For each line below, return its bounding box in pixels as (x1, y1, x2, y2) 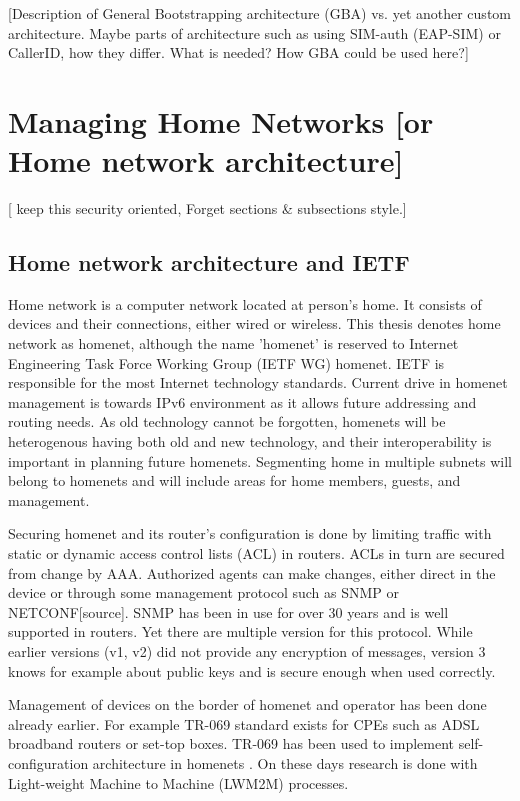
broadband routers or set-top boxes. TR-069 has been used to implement (8, 733, 454, 754)
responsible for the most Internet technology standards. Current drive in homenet (8, 372, 508, 393)
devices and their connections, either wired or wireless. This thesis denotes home (8, 313, 501, 334)
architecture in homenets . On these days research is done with (92, 752, 478, 773)
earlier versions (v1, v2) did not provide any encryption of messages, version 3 (8, 640, 486, 661)
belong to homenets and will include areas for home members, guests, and (8, 470, 461, 491)
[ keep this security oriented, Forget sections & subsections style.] (8, 198, 407, 219)
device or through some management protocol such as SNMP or (8, 582, 400, 603)
